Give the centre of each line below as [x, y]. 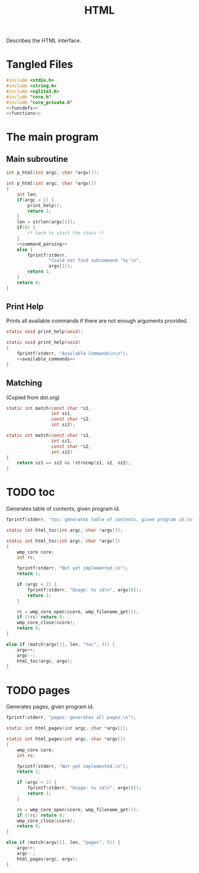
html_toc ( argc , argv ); [45, 661]
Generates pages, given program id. [50, 707]
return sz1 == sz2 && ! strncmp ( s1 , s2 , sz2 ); [74, 463]
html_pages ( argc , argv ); [47, 859]
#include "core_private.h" [39, 102]
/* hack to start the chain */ [66, 233]
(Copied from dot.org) [33, 397]
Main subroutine [37, 159]
